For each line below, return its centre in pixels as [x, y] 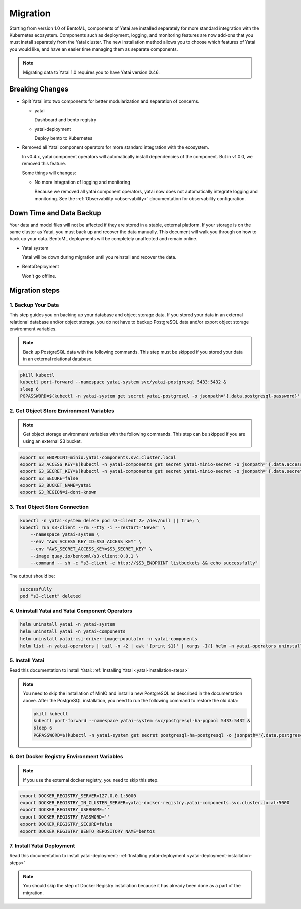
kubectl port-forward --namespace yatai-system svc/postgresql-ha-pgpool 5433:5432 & [142, 721]
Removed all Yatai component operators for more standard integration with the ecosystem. [115, 147]
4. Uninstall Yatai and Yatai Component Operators [71, 611]
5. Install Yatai [27, 660]
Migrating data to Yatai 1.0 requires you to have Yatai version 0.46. [91, 72]
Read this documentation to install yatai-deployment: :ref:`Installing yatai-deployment [97, 856]
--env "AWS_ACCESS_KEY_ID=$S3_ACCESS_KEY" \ [86, 541]
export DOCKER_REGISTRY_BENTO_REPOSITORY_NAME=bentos [87, 831]
